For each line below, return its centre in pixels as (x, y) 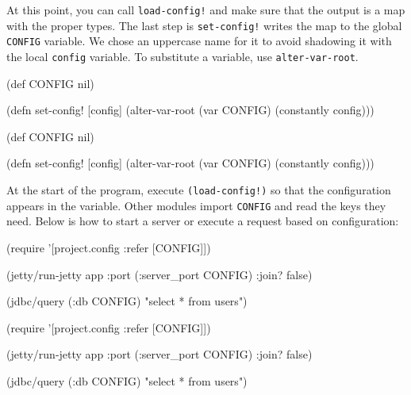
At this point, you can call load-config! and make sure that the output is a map (206, 10)
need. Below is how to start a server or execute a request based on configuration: (203, 221)
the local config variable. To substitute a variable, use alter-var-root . (182, 56)
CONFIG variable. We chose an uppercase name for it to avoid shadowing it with (199, 41)
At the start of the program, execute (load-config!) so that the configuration (199, 190)
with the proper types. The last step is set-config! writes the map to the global (204, 25)
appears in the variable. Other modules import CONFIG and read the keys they (196, 205)
